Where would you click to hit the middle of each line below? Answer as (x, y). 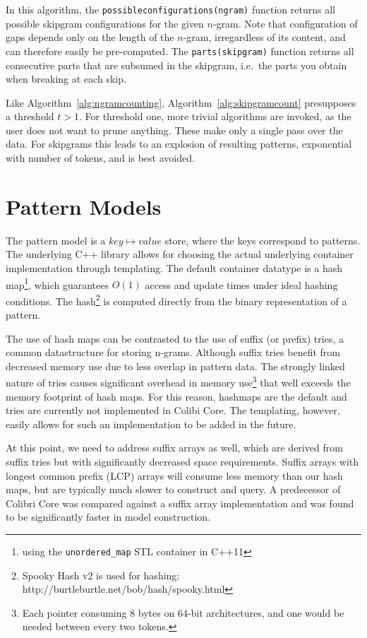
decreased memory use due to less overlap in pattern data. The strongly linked (175, 366)
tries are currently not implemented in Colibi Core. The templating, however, (173, 410)
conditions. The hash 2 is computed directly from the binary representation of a (176, 300)
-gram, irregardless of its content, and (264, 37)
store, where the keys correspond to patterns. (263, 240)
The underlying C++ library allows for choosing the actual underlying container (180, 254)
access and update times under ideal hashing (241, 284)
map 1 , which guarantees (57, 283)
